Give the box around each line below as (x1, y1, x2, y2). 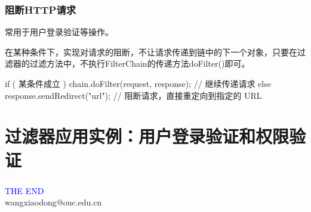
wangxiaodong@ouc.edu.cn (5, 196, 102, 208)
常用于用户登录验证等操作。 (5, 26, 113, 38)
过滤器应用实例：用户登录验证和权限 (5, 124, 290, 148)
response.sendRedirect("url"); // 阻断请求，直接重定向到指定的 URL (5, 89, 262, 101)
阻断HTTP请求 (5, 2, 76, 17)
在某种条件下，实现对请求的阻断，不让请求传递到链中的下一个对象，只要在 (5, 45, 297, 58)
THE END (5, 184, 44, 197)
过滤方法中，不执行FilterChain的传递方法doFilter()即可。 (29, 57, 250, 70)
